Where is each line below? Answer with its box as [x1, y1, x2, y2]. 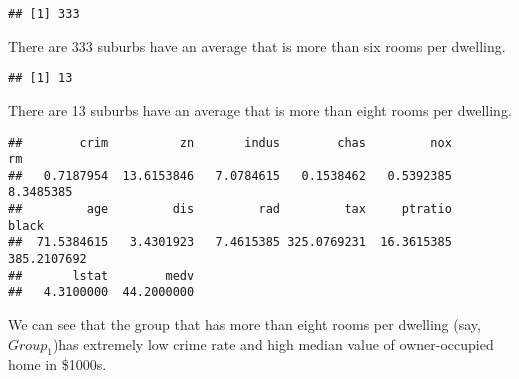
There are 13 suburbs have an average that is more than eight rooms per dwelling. [8, 99, 512, 120]
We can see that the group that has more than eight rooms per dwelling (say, [8, 314, 481, 335]
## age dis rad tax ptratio [8, 202, 452, 217]
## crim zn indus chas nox [8, 135, 452, 150]
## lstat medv [8, 268, 195, 283]
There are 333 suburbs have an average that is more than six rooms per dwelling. [8, 35, 506, 56]
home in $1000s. [8, 354, 107, 375]
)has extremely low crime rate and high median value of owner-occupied [52, 333, 494, 354]
